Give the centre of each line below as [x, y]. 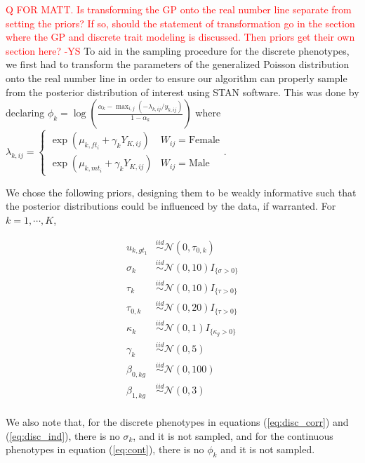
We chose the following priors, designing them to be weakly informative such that [181, 192]
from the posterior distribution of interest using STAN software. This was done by [182, 92]
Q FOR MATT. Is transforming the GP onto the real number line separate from [179, 9]
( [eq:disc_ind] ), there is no [63, 435]
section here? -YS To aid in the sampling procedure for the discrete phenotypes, [178, 50]
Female [204, 141]
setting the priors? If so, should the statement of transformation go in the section [180, 23]
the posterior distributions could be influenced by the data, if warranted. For [171, 206]
